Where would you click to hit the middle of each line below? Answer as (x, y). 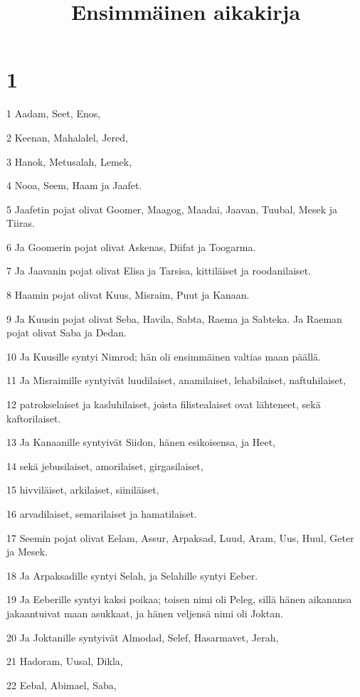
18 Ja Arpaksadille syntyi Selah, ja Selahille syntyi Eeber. (132, 575)
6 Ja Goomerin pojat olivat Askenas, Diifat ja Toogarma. (131, 246)
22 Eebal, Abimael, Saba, (62, 685)
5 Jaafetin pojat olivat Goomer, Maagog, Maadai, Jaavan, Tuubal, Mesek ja (172, 209)
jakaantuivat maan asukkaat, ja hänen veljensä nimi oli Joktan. (145, 613)
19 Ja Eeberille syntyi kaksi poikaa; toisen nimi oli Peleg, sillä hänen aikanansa (179, 599)
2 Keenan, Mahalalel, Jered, (67, 137)
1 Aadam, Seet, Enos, (54, 113)
